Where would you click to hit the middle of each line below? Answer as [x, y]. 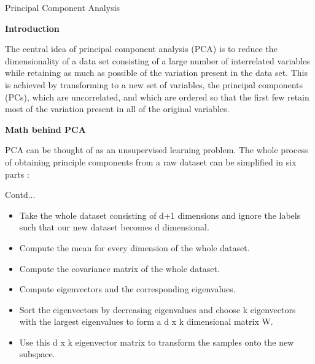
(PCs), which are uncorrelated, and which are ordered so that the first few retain [157, 97]
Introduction [32, 28]
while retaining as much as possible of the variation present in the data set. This [156, 73]
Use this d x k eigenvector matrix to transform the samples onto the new [157, 342]
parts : [17, 174]
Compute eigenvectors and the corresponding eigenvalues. [127, 289]
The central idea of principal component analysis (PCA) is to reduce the [141, 49]
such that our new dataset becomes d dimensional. [114, 227]
